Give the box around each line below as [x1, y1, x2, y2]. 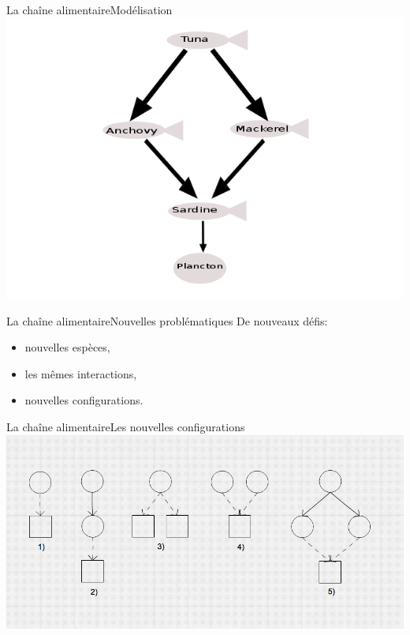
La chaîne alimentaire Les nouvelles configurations [6, 419, 245, 435]
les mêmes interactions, [24, 365, 137, 381]
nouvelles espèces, [24, 339, 110, 355]
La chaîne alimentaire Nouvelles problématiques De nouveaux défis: [6, 312, 328, 329]
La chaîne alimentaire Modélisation [6, 2, 173, 17]
